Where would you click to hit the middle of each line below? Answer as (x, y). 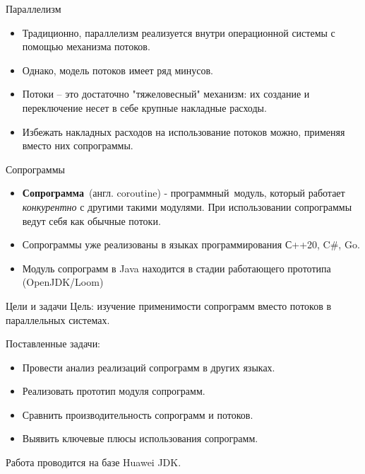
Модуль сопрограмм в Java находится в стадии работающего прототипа (176, 268)
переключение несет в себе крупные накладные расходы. (144, 107)
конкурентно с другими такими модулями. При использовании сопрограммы (187, 206)
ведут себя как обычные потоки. (91, 220)
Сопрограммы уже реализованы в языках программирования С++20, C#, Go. (191, 244)
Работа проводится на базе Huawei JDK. (94, 462)
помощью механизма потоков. (86, 46)
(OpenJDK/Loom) (63, 282)
